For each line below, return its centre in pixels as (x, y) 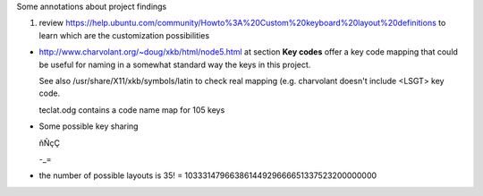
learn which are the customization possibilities (124, 35)
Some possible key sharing (89, 126)
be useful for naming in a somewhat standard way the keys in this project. (175, 64)
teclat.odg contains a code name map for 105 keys (132, 110)
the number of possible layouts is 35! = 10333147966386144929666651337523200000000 (208, 175)
